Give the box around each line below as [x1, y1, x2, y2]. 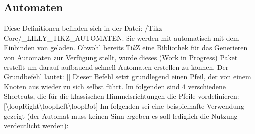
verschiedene [188, 81, 226, 91]
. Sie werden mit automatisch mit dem [122, 32, 239, 43]
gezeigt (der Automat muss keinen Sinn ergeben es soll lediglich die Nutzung [4, 110, 238, 121]
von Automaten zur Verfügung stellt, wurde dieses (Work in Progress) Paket [4, 52, 238, 62]
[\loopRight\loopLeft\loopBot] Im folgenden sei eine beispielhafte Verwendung [4, 100, 244, 111]
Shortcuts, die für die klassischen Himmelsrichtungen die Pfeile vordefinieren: [4, 91, 239, 101]
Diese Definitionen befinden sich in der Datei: [4, 23, 143, 33]
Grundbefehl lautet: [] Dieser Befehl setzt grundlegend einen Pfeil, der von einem [4, 71, 251, 82]
